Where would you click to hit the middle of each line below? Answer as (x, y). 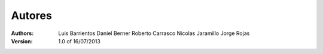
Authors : (22, 33)
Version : (22, 41)
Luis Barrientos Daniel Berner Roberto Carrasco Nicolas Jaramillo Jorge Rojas (154, 33)
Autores (31, 15)
